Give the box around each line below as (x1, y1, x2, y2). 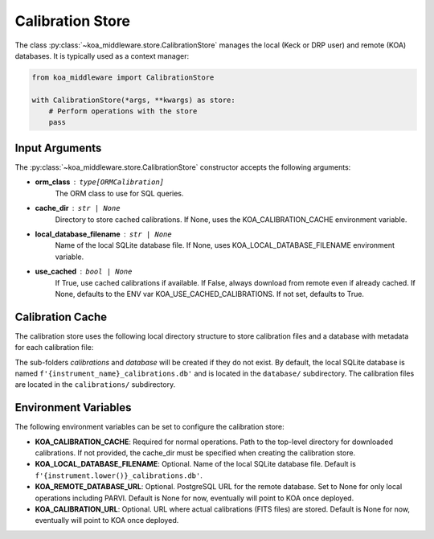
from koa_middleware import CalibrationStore (31, 72, 215, 82)
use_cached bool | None (35, 266, 133, 277)
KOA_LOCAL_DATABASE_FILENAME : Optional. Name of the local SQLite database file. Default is (35, 459, 357, 469)
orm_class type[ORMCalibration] (35, 177, 165, 187)
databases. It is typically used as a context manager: (14, 51, 189, 60)
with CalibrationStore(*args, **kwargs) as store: (31, 95, 236, 105)
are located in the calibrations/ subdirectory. (14, 380, 176, 389)
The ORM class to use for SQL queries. (55, 188, 184, 198)
